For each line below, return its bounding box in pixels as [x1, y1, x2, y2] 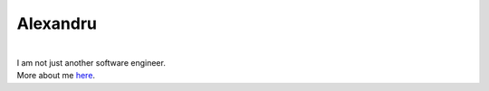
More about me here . [16, 70, 95, 81]
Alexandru [16, 14, 97, 33]
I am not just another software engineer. [16, 57, 167, 68]
